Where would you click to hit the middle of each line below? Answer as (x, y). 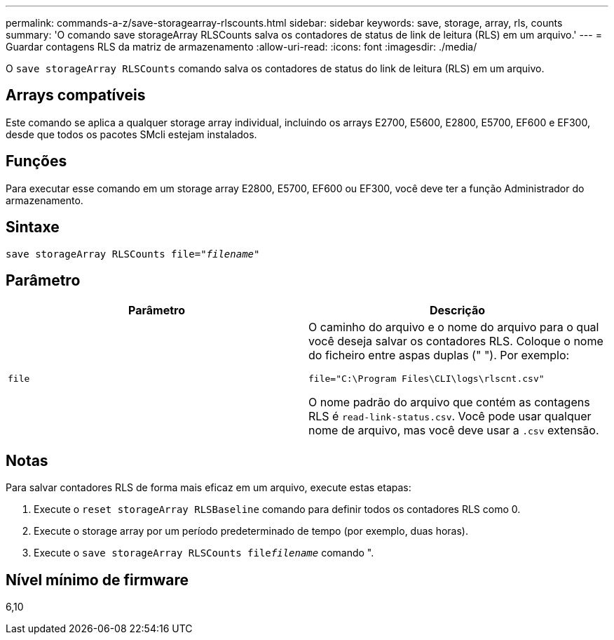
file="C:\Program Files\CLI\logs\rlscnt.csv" (427, 379)
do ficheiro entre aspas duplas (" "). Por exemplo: (439, 355)
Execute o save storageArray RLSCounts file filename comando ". (204, 553)
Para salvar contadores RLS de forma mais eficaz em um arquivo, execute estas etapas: (209, 488)
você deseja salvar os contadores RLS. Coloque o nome (456, 341)
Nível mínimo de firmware (97, 580)
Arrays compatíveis (76, 95)
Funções (36, 161)
